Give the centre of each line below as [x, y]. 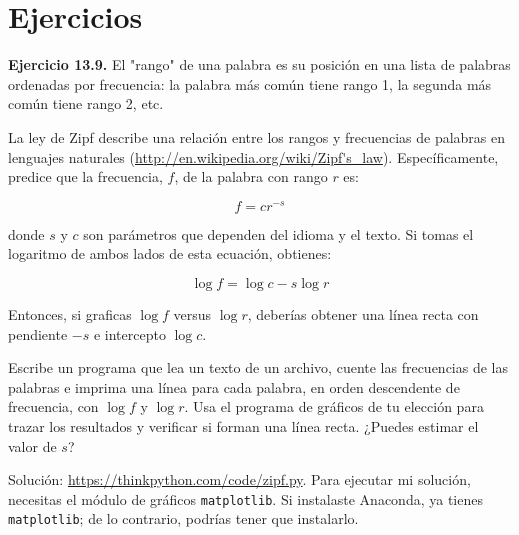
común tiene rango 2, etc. [86, 103]
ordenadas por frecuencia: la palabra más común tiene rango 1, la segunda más [250, 83]
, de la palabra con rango [251, 176]
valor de [32, 445]
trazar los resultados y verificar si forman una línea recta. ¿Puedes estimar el [243, 425]
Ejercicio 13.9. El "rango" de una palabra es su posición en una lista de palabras [259, 64]
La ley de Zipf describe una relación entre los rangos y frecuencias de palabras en [257, 136]
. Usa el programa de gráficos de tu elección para [334, 406]
